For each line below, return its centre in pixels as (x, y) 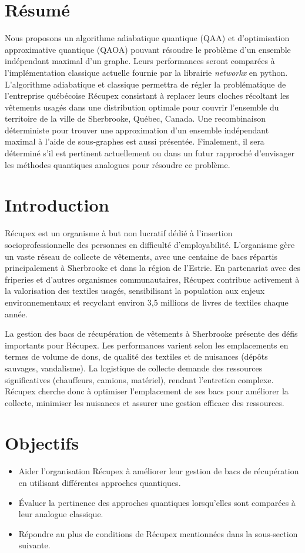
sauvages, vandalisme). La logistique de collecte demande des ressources (134, 368)
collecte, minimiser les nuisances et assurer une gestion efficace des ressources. (145, 402)
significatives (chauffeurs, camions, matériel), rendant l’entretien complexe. (139, 379)
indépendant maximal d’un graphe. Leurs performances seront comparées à (140, 61)
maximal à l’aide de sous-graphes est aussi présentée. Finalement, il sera (135, 141)
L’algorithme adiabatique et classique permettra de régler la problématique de (145, 84)
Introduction (57, 205)
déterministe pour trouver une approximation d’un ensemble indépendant (137, 130)
